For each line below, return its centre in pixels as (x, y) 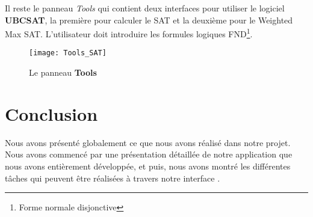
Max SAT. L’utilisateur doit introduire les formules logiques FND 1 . (129, 33)
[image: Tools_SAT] (68, 53)
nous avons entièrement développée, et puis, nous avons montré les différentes (148, 166)
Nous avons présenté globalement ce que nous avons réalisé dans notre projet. (148, 142)
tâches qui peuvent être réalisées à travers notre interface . (113, 178)
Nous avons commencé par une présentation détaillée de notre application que (149, 154)
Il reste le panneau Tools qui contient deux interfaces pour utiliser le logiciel (145, 8)
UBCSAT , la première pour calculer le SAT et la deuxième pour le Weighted (149, 20)
